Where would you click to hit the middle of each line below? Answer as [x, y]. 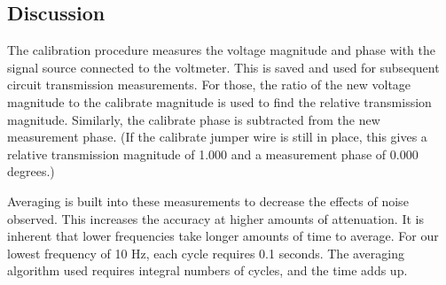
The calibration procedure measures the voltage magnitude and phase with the [221, 50]
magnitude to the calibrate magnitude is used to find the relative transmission [219, 101]
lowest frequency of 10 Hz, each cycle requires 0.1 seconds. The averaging [206, 253]
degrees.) [31, 171]
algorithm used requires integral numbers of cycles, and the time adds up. [207, 270]
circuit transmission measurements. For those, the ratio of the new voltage [209, 85]
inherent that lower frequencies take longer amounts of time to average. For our [223, 236]
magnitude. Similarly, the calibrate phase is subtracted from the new [194, 119]
